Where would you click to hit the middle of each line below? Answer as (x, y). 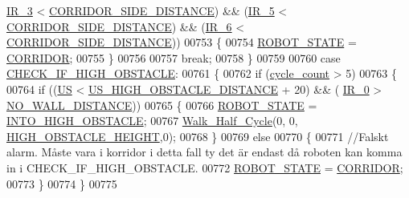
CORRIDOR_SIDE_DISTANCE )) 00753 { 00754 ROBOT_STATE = (182, 42)
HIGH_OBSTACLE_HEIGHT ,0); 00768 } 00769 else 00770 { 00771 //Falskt (198, 136)
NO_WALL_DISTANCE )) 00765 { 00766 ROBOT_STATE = (162, 105)
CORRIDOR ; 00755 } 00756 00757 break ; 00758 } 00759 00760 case (174, 57)
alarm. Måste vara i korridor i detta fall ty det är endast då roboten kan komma (204, 152)
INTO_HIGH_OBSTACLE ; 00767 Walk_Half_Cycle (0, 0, (152, 121)
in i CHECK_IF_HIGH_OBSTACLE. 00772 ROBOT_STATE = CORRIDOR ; (205, 167)
